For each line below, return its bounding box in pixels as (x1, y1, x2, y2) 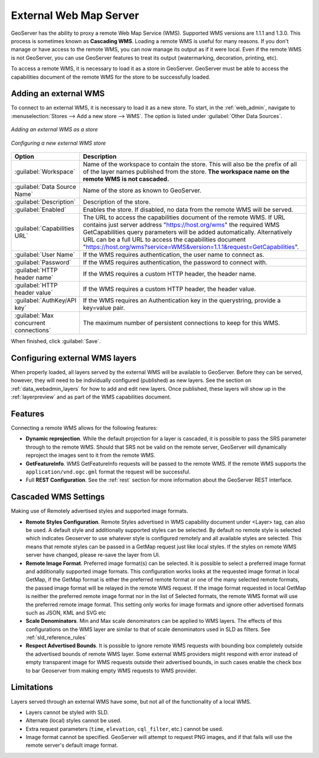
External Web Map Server (11, 9, 139, 22)
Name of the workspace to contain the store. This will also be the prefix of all (83, 160, 297, 168)
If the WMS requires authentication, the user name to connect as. (83, 250, 265, 259)
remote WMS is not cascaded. (83, 175, 170, 183)
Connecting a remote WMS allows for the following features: (11, 424, 158, 431)
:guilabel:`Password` (14, 258, 71, 266)
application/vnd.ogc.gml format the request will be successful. (25, 468, 191, 475)
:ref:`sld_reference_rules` (25, 634, 87, 641)
